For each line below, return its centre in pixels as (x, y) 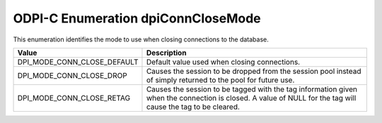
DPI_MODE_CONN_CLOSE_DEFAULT (78, 62)
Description (166, 53)
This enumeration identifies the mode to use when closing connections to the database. (141, 39)
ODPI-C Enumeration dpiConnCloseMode (137, 18)
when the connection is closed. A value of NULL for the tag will (251, 98)
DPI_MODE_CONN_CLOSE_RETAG (74, 98)
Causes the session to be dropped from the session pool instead (254, 71)
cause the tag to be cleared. (193, 107)
